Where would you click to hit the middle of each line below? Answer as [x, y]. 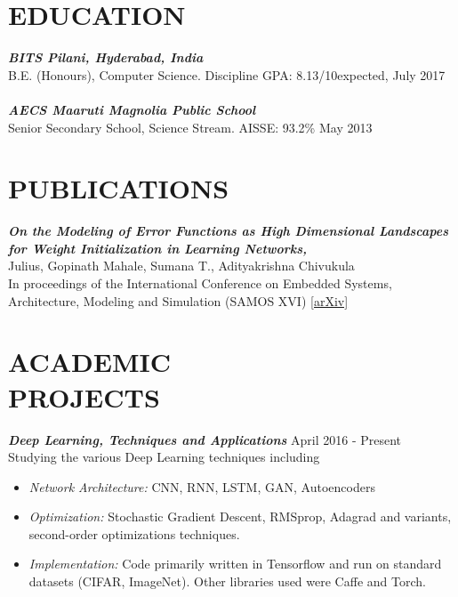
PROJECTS [84, 396]
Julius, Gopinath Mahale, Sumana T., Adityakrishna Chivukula [181, 266]
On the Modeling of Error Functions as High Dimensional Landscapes [228, 231]
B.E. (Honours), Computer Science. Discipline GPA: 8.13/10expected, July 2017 [227, 74]
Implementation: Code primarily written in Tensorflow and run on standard [235, 564]
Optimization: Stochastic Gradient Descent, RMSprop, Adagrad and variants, [240, 516]
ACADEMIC [89, 362]
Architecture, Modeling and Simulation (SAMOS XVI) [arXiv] [178, 300]
